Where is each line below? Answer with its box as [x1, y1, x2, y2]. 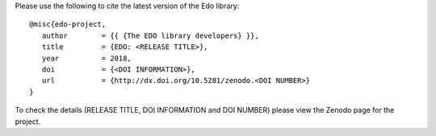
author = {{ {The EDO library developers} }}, [41, 31, 260, 40]
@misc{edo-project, [29, 20, 107, 29]
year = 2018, [41, 53, 132, 63]
